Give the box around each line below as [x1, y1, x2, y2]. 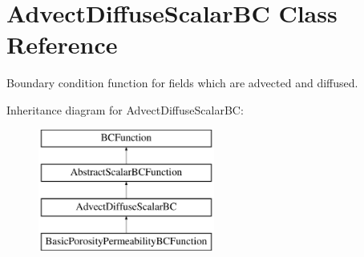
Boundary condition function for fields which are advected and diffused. [6, 74, 358, 91]
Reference [6, 28, 118, 61]
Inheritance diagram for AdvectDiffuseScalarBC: [6, 101, 244, 118]
